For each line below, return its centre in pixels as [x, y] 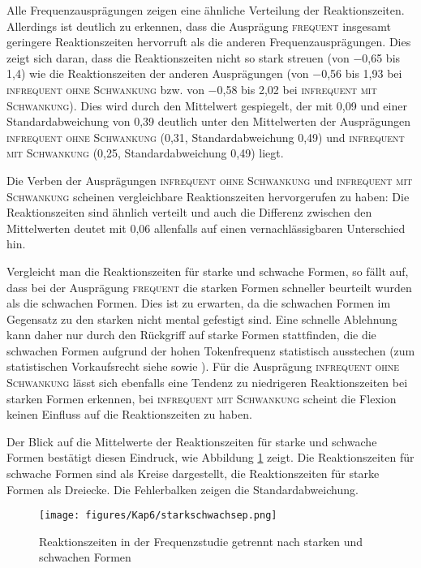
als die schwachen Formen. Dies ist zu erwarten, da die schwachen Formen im [199, 303]
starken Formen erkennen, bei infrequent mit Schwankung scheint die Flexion [202, 398]
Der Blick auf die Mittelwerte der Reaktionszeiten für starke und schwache [192, 441]
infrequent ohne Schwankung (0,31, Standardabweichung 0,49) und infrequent [206, 137]
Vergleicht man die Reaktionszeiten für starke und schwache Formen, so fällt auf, [208, 271]
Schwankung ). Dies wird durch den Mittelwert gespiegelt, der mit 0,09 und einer [207, 105]
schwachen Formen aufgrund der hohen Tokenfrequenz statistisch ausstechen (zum [211, 350]
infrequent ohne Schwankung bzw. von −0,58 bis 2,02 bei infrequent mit [192, 89]
